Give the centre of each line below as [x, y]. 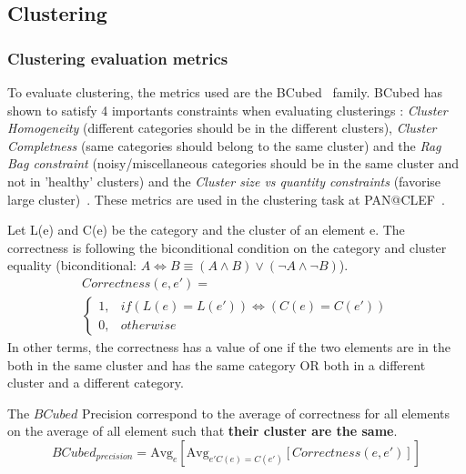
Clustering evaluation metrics [118, 58]
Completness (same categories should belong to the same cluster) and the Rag [224, 145]
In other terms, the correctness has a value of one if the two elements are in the [229, 347]
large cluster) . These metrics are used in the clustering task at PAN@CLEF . [226, 199]
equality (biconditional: [72, 265]
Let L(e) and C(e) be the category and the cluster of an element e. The [206, 230]
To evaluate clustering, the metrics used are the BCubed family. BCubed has [225, 92]
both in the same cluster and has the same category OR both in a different [217, 364]
